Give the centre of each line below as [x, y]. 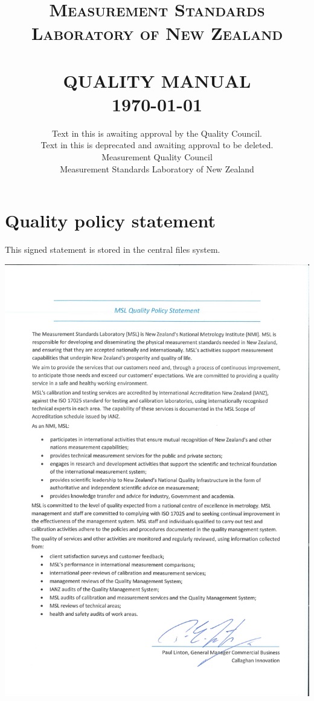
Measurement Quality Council [157, 157]
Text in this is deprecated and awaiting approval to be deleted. [157, 145]
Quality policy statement [110, 220]
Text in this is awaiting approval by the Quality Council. [157, 133]
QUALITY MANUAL [157, 80]
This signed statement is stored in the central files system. [113, 249]
